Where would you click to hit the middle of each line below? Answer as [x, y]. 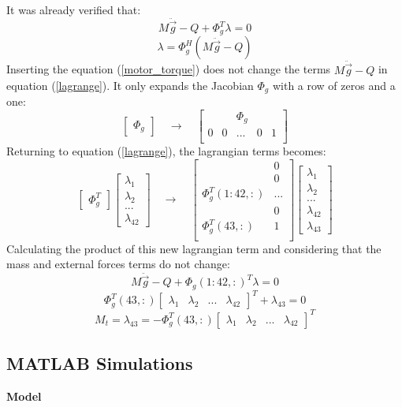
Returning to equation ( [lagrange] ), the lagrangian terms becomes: [166, 151]
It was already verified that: [74, 9]
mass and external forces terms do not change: [118, 264]
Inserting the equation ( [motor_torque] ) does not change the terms [169, 69]
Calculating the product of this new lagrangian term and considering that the [194, 248]
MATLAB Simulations [100, 363]
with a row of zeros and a [334, 85]
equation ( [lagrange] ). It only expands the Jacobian [130, 85]
